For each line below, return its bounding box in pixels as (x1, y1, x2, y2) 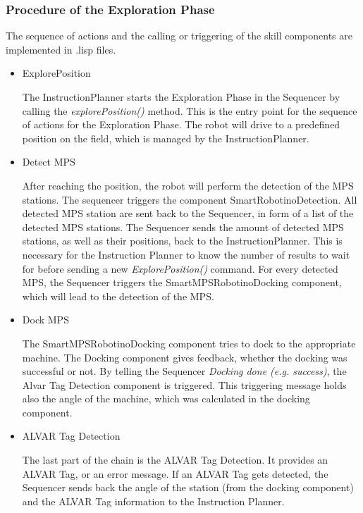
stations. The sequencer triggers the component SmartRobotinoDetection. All (22, 192, 357, 206)
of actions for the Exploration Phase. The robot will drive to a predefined (22, 117, 340, 132)
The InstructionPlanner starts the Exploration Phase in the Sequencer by (22, 89, 340, 104)
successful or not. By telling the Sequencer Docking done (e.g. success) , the (22, 364, 347, 378)
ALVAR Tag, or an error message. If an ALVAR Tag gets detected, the (22, 466, 328, 481)
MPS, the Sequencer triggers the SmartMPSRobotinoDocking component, (22, 275, 342, 290)
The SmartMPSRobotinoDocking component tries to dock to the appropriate (22, 335, 356, 350)
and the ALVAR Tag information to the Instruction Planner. (22, 493, 285, 508)
